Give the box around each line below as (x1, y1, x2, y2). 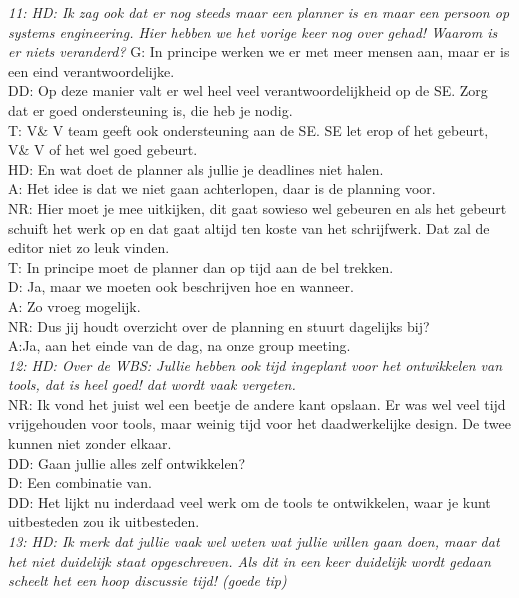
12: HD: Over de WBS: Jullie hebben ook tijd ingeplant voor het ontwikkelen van (8, 354, 503, 375)
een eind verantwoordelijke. (8, 60, 175, 81)
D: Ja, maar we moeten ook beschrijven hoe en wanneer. (8, 276, 354, 297)
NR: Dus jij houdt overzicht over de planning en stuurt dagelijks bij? (8, 315, 430, 336)
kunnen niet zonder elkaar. (8, 433, 172, 454)
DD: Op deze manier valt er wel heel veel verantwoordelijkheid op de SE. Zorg (8, 80, 488, 101)
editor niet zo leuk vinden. (8, 237, 170, 258)
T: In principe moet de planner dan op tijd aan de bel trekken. (8, 256, 394, 277)
